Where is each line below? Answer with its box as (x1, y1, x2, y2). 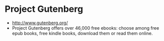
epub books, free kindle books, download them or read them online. (12, 30, 153, 36)
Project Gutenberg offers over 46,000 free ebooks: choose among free (12, 25, 159, 31)
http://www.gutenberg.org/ (12, 20, 68, 26)
